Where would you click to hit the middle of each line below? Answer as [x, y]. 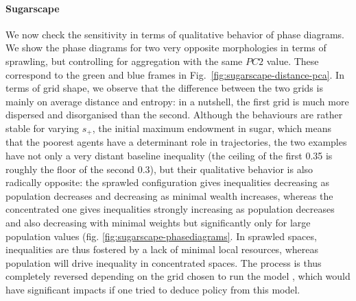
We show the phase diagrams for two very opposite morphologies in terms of [166, 48]
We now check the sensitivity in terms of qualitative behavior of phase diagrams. [175, 34]
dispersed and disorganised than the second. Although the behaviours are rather [174, 115]
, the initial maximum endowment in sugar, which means [212, 128]
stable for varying [43, 128]
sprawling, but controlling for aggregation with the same [124, 61]
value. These [293, 61]
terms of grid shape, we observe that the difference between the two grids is [164, 88]
